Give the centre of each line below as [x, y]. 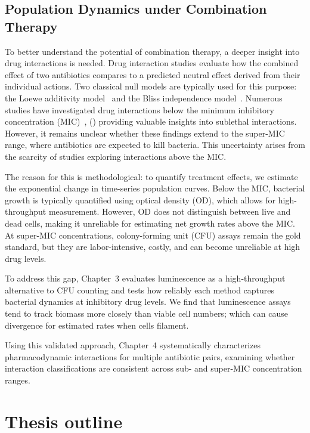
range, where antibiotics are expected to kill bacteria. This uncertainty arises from [155, 145]
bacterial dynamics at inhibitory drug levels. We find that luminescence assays [148, 301]
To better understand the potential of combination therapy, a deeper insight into [152, 51]
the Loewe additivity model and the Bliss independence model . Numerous [144, 98]
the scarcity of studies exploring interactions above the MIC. [116, 156]
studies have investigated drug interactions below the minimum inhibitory [139, 109]
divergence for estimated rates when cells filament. [97, 325]
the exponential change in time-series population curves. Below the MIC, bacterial [155, 188]
